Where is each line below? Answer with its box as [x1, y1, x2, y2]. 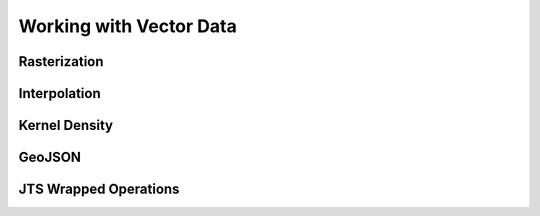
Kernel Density [18, 117, 114, 134]
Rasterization [18, 53, 104, 70]
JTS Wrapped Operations [18, 181, 180, 198]
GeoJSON [18, 149, 82, 166]
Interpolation [18, 85, 102, 102]
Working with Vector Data [18, 15, 237, 37]
